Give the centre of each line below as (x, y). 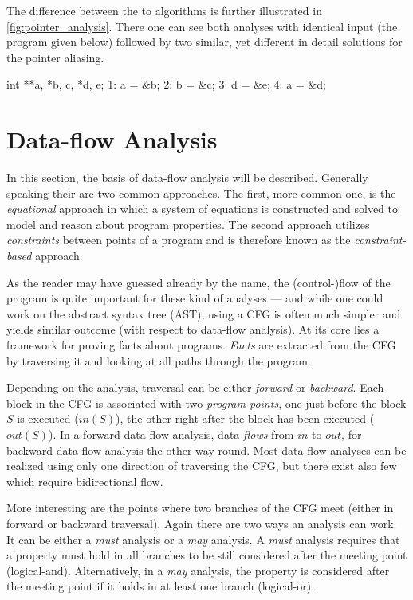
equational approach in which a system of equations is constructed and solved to (203, 209)
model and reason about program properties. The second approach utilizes (188, 224)
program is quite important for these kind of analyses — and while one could (195, 298)
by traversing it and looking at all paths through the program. (159, 360)
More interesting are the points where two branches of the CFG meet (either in (200, 508)
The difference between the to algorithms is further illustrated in (164, 10)
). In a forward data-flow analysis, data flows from (171, 434)
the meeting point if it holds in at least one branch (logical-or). (161, 586)
